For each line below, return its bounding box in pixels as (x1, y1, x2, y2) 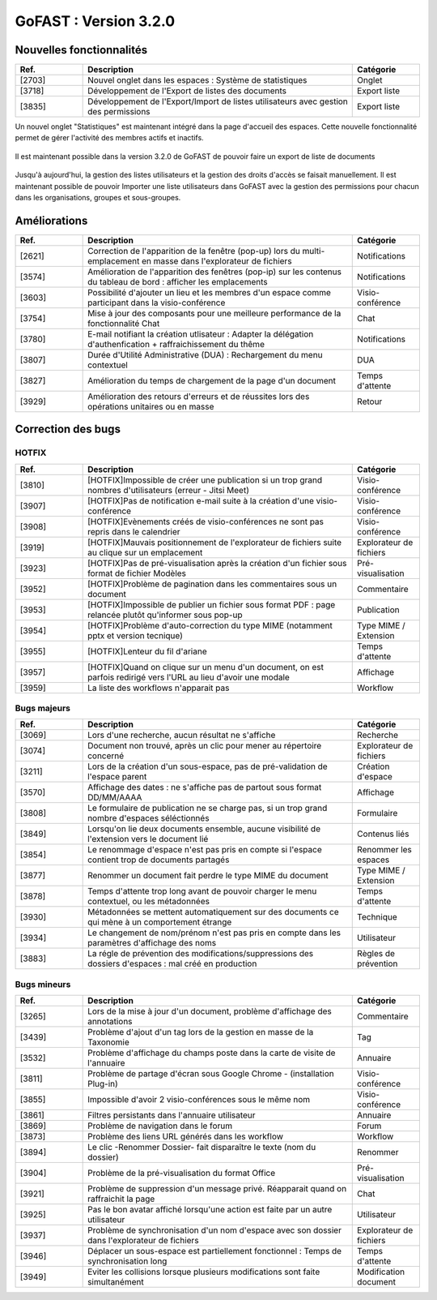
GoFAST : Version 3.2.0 (15, 12, 176, 30)
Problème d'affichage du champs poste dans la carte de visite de (87, 1047, 336, 1058)
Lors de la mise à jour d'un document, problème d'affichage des (87, 1006, 332, 1017)
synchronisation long (87, 1255, 168, 1267)
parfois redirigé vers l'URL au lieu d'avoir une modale (87, 671, 291, 683)
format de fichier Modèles (87, 568, 186, 579)
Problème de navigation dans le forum (87, 1120, 233, 1131)
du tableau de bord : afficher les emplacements (87, 276, 268, 287)
